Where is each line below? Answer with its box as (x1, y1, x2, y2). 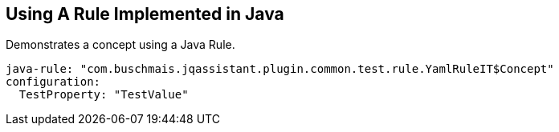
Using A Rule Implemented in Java (6, 4, 284, 24)
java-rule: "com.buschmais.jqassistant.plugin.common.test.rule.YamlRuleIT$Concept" (6, 62, 554, 76)
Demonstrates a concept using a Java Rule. (6, 38, 235, 52)
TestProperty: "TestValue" (18, 88, 189, 102)
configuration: (6, 75, 101, 89)
